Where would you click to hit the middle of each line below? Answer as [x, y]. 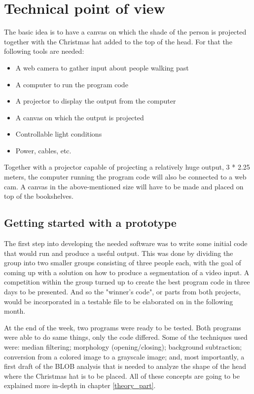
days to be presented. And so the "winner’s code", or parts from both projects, [123, 292]
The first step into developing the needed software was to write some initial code [126, 243]
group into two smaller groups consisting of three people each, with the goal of [123, 263]
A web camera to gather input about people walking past [102, 67]
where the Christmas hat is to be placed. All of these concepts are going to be [122, 376]
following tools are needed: [44, 51]
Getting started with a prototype [90, 223]
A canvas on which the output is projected [80, 117]
